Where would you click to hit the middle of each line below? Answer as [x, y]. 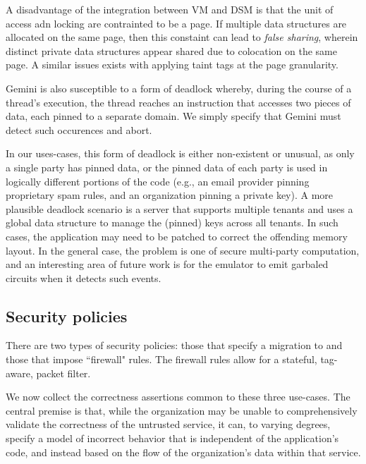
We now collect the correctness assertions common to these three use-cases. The [178, 397]
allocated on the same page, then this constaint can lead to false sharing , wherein [182, 37]
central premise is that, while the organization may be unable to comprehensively [182, 410]
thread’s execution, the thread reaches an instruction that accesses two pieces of [178, 102]
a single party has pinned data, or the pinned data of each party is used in [167, 167]
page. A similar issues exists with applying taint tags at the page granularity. [172, 65]
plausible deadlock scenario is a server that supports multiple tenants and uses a [179, 208]
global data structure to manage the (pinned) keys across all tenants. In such [172, 222]
